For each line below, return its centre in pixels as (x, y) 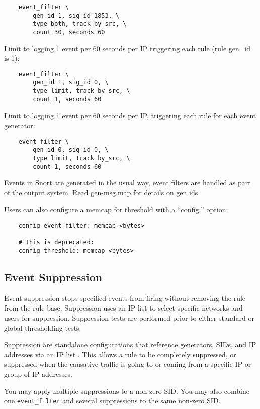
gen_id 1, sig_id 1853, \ (76, 15)
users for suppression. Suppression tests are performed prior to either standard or (129, 318)
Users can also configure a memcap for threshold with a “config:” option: (116, 209)
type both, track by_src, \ (80, 24)
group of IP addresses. (38, 374)
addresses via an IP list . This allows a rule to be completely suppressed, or (120, 354)
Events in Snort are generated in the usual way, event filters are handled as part (127, 183)
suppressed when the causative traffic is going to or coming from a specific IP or (128, 364)
